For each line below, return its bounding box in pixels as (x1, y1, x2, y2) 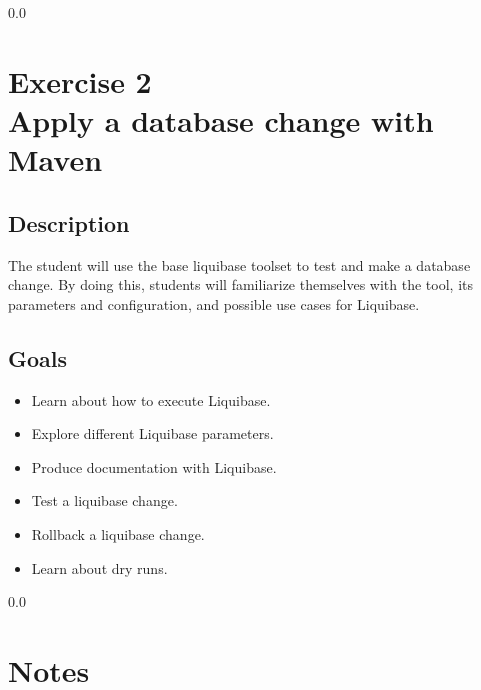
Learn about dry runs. (31, 557, 168, 578)
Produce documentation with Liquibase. (31, 456, 277, 477)
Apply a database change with (8, 99, 434, 140)
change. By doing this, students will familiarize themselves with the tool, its (8, 274, 474, 295)
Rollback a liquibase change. (31, 523, 205, 544)
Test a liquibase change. (31, 490, 178, 511)
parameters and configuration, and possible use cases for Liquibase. (8, 293, 420, 314)
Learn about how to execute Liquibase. (31, 389, 271, 410)
